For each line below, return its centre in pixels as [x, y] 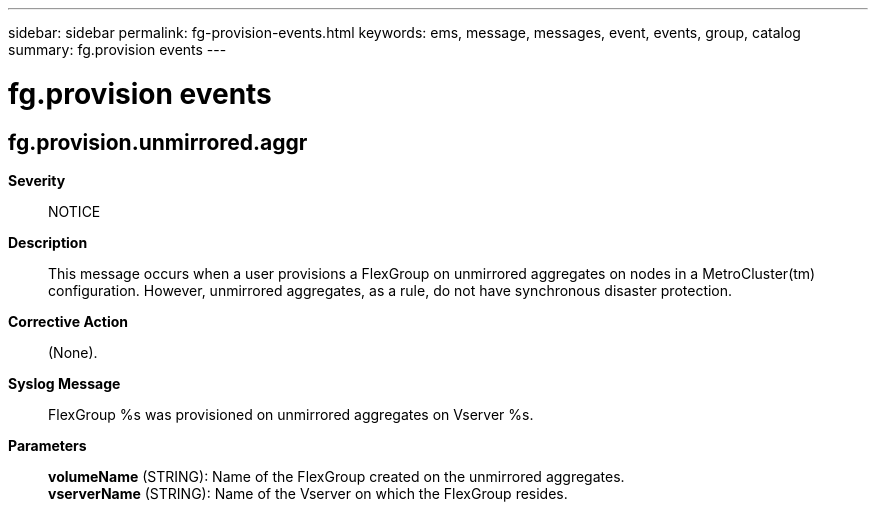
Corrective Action [68, 321]
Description [48, 242]
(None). [73, 352]
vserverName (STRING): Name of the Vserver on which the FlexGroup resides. [308, 493]
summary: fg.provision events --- [117, 49]
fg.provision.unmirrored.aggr [158, 142]
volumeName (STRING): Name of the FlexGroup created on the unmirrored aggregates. [336, 476]
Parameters [47, 445]
